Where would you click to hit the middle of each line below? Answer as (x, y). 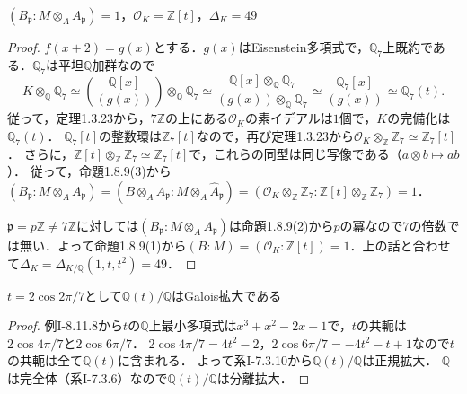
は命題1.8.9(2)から (281, 225)
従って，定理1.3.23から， (79, 118)
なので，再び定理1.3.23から (275, 135)
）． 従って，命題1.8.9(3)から (89, 171)
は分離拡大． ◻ (263, 377)
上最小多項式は (193, 325)
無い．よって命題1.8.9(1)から (103, 245)
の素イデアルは (289, 118)
